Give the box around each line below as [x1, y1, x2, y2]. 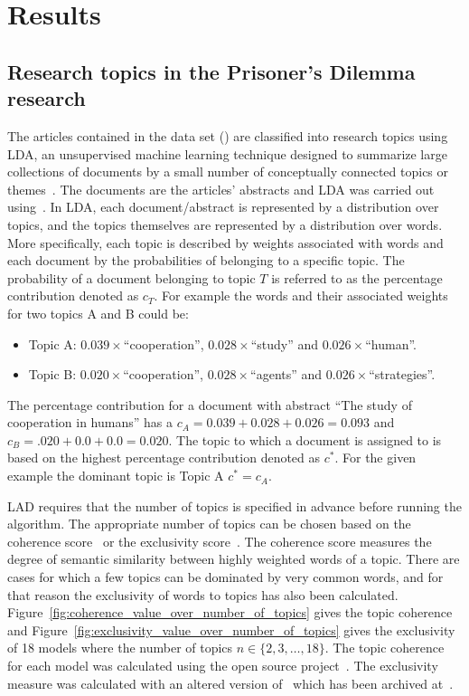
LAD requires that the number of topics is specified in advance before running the [7, 496, 462, 515]
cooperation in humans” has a [7, 413, 173, 432]
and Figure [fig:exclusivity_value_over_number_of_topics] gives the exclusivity [7, 620, 455, 639]
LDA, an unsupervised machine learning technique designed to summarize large [7, 144, 447, 163]
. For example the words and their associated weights [154, 286, 448, 305]
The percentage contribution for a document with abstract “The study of [7, 395, 412, 414]
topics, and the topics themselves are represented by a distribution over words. [7, 215, 443, 234]
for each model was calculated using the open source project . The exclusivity [7, 656, 438, 674]
